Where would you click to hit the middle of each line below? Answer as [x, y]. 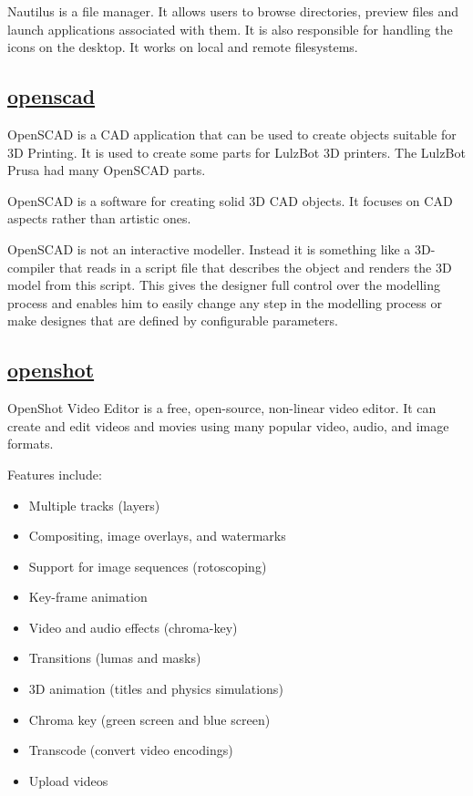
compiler [31, 267]
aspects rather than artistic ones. [99, 218]
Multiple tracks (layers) [94, 505]
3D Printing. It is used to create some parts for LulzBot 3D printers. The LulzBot [236, 152]
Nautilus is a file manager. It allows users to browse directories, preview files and [233, 11]
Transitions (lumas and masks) [115, 658]
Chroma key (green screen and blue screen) [149, 719]
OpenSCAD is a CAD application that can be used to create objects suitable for [232, 134]
